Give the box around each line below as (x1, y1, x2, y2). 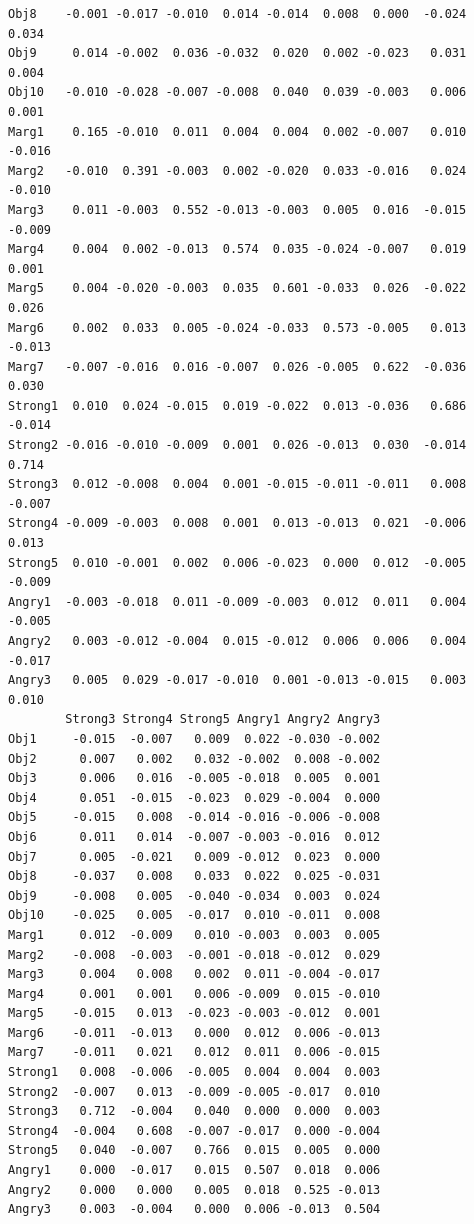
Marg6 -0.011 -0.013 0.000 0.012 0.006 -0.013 (8, 1025, 381, 1040)
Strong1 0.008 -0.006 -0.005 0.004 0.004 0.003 (8, 1065, 381, 1080)
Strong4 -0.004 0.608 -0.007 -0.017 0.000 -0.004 (8, 1123, 381, 1138)
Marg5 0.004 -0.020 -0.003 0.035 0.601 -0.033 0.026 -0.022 (8, 281, 467, 296)
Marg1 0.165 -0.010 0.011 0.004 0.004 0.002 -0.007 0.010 (8, 124, 467, 139)
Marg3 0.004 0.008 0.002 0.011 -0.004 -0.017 (8, 967, 381, 982)
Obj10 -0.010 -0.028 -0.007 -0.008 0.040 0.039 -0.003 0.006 (8, 85, 467, 100)
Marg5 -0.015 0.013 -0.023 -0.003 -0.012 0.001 (8, 1006, 381, 1021)
